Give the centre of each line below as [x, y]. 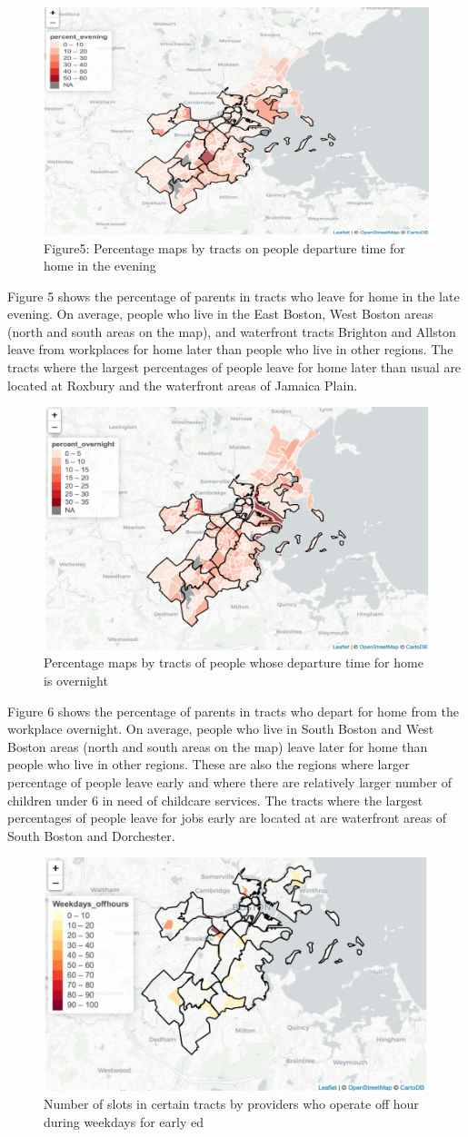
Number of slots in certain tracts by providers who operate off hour [231, 1103]
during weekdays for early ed [124, 1121]
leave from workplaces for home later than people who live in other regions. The [230, 349]
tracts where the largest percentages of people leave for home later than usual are [234, 367]
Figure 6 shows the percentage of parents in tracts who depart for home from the [233, 711]
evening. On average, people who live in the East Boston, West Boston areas [220, 314]
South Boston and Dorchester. [91, 835]
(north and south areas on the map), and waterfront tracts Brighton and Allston [232, 331]
